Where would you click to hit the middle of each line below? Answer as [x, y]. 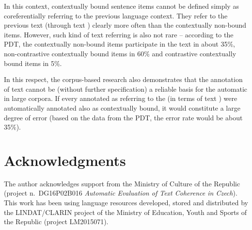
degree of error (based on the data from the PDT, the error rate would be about [123, 117]
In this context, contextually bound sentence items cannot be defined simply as [121, 6]
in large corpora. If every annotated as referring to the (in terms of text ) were [121, 98]
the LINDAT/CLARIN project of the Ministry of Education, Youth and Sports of [126, 212]
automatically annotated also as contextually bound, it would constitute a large [122, 107]
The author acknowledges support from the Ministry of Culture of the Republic [122, 183]
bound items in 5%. [33, 63]
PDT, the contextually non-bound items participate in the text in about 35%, [119, 44]
